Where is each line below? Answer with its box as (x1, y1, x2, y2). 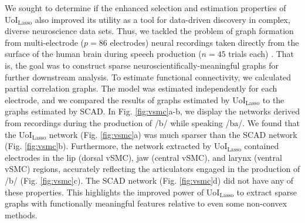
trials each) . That (228, 48, 294, 60)
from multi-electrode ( (5, 36, 84, 48)
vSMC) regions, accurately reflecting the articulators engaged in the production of (5, 163, 300, 175)
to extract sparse (236, 185, 297, 198)
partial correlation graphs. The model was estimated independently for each (5, 82, 277, 94)
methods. (5, 208, 38, 221)
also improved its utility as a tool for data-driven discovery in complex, (35, 13, 290, 25)
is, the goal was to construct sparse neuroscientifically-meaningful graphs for (5, 59, 279, 71)
